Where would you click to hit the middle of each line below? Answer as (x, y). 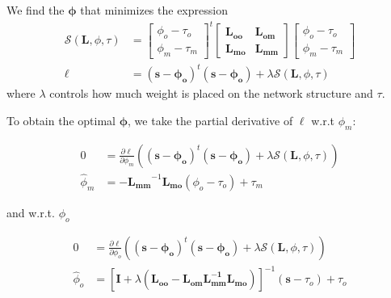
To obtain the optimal (61, 120)
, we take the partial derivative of (210, 120)
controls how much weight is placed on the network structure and (211, 93)
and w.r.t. (31, 212)
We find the (36, 10)
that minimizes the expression (154, 10)
